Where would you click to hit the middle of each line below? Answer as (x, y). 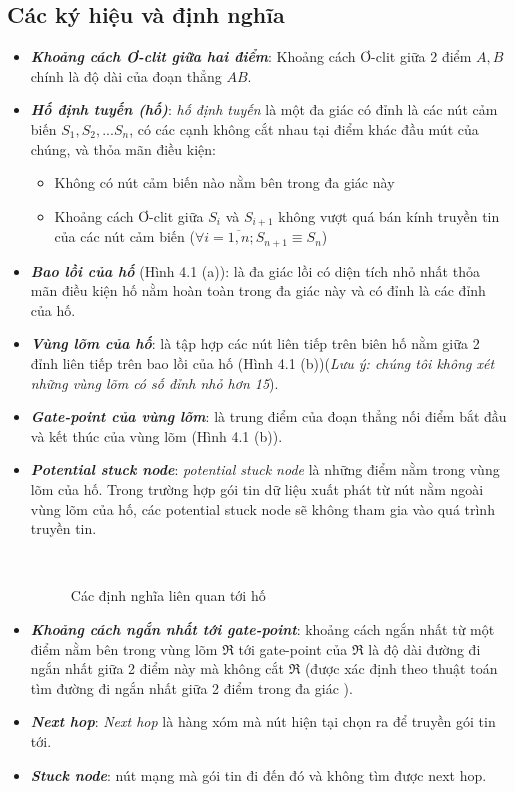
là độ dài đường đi (424, 648)
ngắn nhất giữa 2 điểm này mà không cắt (157, 668)
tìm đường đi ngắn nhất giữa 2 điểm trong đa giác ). (191, 687)
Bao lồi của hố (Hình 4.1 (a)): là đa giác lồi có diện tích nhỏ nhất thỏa (255, 270)
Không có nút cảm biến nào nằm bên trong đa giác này (224, 182)
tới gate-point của (293, 648)
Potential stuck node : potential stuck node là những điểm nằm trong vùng (265, 469)
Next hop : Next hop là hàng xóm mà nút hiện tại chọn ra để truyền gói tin (263, 721)
